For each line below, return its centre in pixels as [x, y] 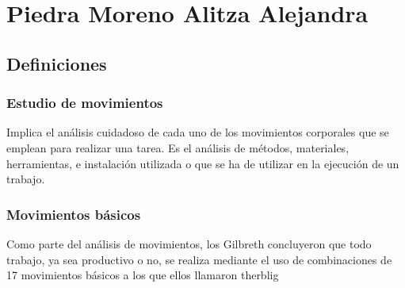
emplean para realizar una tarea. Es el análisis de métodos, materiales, [178, 147]
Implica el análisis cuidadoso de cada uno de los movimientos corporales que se [198, 132]
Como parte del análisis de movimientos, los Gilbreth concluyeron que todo [189, 243]
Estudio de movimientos [85, 103]
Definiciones [57, 63]
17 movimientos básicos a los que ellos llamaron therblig [143, 275]
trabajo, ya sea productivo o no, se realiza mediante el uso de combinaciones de [199, 259]
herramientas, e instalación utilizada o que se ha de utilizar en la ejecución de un [203, 163]
